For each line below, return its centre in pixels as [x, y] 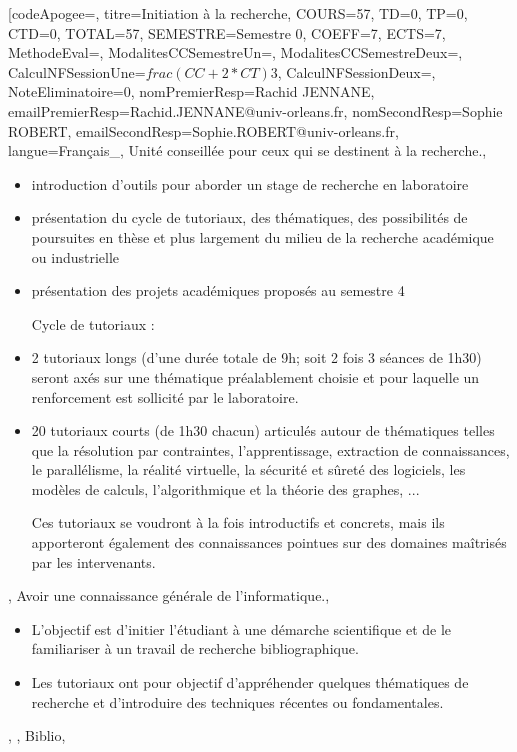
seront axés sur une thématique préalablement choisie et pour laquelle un [255, 376]
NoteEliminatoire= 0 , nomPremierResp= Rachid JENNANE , [191, 91]
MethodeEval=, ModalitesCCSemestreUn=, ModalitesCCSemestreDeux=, [235, 52]
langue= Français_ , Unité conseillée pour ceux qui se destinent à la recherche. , [247, 150]
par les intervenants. [93, 561]
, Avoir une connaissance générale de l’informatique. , [169, 595]
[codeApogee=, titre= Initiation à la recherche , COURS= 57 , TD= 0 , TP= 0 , [238, 13]
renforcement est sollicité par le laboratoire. [165, 396]
